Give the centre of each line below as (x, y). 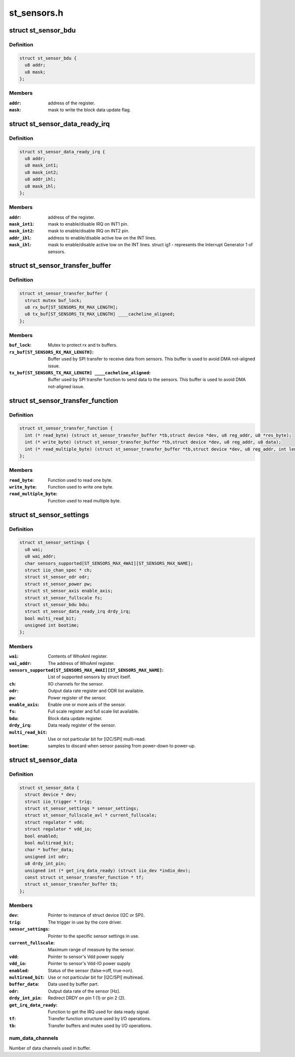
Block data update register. (75, 718)
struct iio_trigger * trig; (59, 801)
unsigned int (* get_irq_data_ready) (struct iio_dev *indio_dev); (108, 870)
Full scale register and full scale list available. (94, 711)
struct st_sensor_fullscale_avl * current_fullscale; (91, 815)
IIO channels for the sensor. (76, 684)
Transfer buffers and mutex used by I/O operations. (100, 1025)
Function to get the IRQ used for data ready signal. (99, 1012)
